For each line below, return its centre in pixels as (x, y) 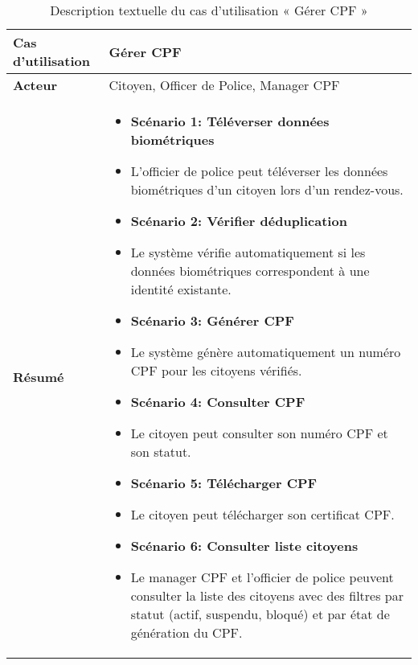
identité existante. (181, 289)
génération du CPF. (186, 632)
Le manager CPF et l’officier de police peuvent (262, 577)
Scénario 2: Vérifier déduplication (239, 221)
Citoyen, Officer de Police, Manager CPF (224, 85)
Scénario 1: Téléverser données (230, 121)
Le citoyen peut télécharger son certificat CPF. (262, 514)
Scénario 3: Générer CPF (212, 320)
